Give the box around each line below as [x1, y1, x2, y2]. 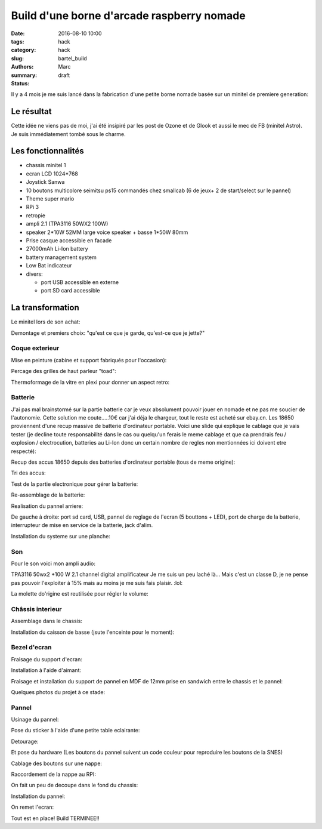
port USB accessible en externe [41, 278, 119, 286]
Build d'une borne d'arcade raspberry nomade [11, 9, 246, 22]
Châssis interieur [11, 605, 62, 613]
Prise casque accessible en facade [26, 237, 112, 244]
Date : [11, 30, 25, 37]
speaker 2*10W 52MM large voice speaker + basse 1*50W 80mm [26, 229, 188, 236]
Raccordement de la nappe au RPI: [11, 771, 97, 778]
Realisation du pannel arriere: [11, 502, 83, 510]
